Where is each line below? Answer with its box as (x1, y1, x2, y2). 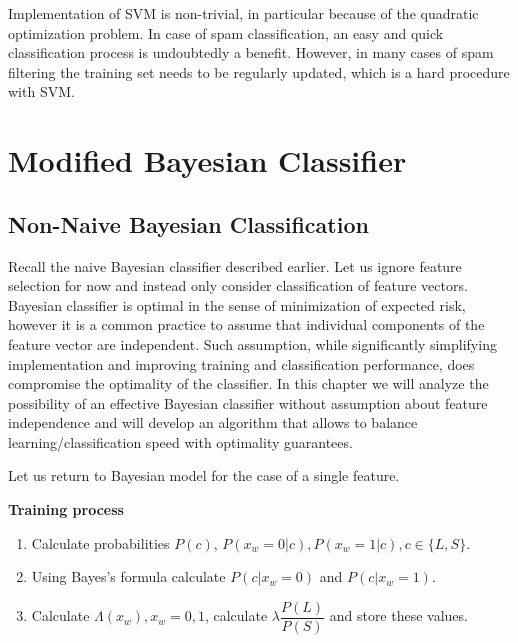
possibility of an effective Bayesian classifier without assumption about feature (8, 392, 488, 413)
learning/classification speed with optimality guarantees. (8, 431, 353, 452)
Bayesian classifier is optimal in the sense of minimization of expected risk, (8, 294, 466, 315)
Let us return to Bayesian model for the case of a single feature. (8, 465, 400, 486)
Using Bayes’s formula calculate (31, 566, 226, 587)
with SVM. (8, 81, 75, 102)
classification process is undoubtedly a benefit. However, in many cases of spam (8, 42, 494, 63)
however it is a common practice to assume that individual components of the (8, 314, 485, 335)
